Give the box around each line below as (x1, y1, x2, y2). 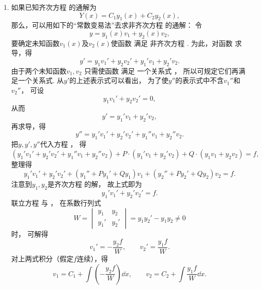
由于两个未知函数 (11, 65, 67, 76)
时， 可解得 (11, 228, 48, 239)
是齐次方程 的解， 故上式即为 (47, 179, 142, 189)
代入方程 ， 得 (40, 139, 86, 149)
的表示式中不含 (175, 75, 224, 85)
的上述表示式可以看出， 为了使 (69, 75, 169, 85)
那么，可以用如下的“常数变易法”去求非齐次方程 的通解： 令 (11, 20, 202, 30)
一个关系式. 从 (18, 75, 64, 85)
